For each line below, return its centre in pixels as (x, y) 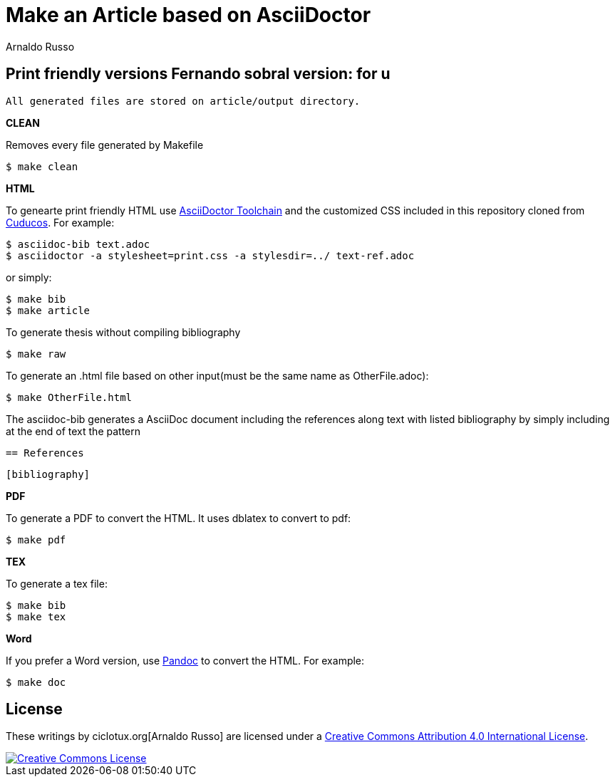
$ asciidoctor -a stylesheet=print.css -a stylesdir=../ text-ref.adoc (210, 255)
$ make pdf (36, 539)
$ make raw (36, 354)
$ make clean (42, 166)
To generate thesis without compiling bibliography (123, 332)
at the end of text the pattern (73, 431)
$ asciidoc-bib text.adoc (78, 244)
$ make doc (36, 682)
